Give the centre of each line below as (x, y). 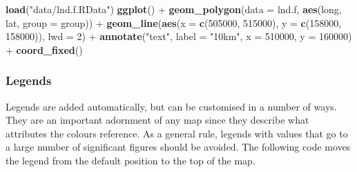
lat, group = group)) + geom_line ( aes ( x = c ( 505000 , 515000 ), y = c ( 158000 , (174, 22)
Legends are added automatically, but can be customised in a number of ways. (171, 106)
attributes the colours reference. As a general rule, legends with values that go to (177, 133)
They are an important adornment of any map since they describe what (157, 120)
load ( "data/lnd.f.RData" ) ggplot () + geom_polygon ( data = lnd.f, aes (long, (174, 9)
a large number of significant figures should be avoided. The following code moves (178, 147)
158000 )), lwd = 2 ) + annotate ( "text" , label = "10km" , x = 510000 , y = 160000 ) (179, 36)
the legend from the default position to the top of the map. (131, 160)
